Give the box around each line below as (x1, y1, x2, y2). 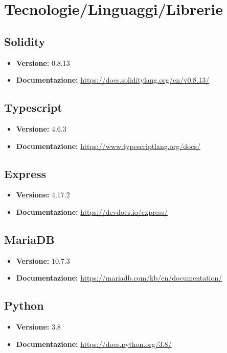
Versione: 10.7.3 (16, 255, 70, 266)
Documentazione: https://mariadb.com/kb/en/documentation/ (16, 272, 222, 283)
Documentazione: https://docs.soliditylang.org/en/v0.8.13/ (16, 74, 210, 85)
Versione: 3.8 (16, 321, 61, 332)
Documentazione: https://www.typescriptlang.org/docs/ (16, 140, 201, 151)
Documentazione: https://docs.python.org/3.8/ (16, 338, 172, 349)
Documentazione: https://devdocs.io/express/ (16, 206, 168, 217)
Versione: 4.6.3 (16, 123, 66, 134)
